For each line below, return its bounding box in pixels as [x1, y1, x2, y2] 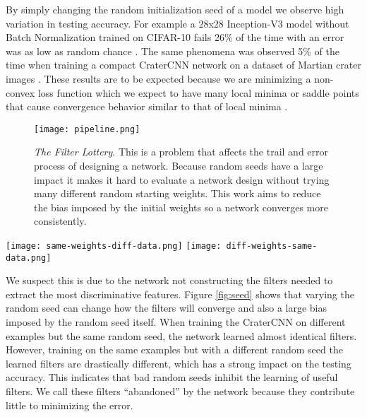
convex [6, 85, 35, 100]
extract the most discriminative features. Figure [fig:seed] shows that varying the [6, 286, 354, 301]
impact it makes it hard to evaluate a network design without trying [34, 172, 330, 187]
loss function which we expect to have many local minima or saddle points [37, 85, 359, 100]
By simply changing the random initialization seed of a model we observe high [6, 2, 344, 16]
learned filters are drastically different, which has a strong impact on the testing [6, 356, 351, 370]
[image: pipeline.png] [34, 124, 140, 134]
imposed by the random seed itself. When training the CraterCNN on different [6, 315, 346, 329]
